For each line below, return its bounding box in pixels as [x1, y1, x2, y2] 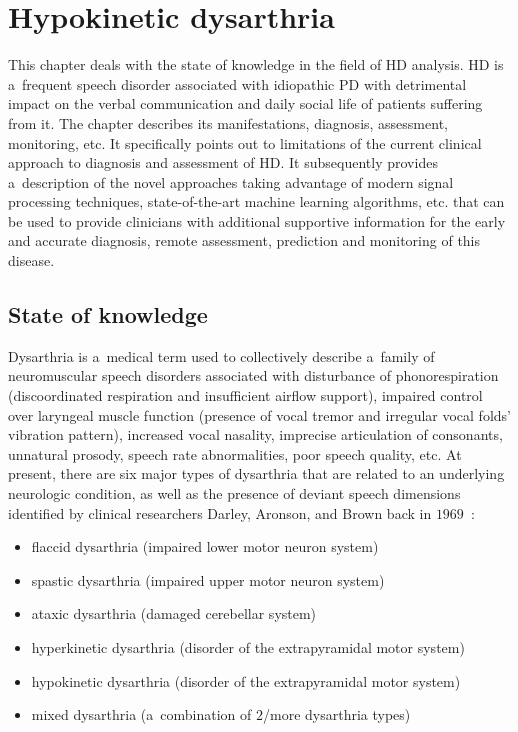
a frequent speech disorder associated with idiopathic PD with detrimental [8, 73, 467, 94]
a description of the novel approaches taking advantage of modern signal [8, 171, 454, 192]
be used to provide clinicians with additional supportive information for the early [8, 210, 506, 231]
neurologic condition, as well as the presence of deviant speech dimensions [8, 483, 461, 504]
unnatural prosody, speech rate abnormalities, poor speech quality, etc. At [8, 443, 462, 464]
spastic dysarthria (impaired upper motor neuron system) [31, 569, 385, 590]
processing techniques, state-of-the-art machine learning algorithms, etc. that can [8, 191, 505, 212]
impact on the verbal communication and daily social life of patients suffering [8, 93, 483, 114]
